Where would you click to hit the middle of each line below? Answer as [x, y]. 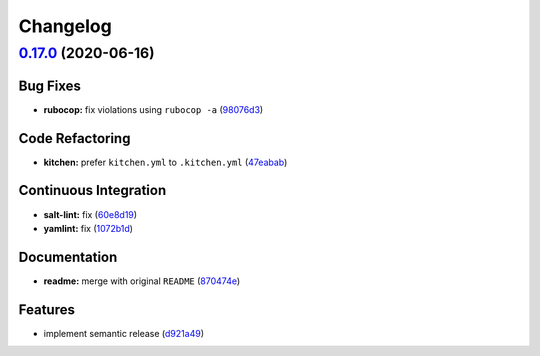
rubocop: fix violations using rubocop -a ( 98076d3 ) [153, 109]
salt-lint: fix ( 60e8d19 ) [90, 214]
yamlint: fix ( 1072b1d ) [88, 228]
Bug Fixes [50, 85]
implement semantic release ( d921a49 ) [124, 333]
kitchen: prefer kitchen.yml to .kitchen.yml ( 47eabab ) [165, 162]
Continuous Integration [92, 190]
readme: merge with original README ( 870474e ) [142, 281]
